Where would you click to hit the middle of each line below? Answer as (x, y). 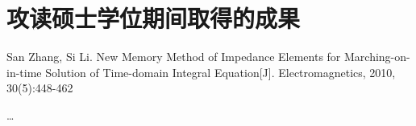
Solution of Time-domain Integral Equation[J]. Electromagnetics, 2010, (220, 72)
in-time (24, 72)
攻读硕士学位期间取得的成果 (154, 18)
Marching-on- (377, 57)
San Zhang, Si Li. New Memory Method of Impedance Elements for (174, 57)
